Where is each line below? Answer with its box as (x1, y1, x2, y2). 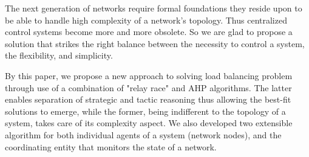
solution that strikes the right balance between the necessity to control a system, (5, 37, 305, 50)
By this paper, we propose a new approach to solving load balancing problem (5, 69, 293, 82)
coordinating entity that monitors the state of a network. (5, 140, 217, 153)
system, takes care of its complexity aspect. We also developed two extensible (5, 117, 293, 129)
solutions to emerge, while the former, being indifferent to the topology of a (5, 104, 286, 117)
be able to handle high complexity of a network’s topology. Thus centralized (5, 13, 287, 26)
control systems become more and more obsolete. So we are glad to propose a (5, 25, 293, 38)
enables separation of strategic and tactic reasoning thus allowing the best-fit (5, 93, 291, 106)
